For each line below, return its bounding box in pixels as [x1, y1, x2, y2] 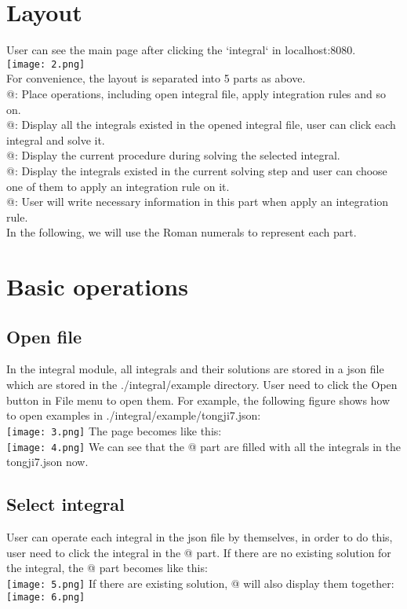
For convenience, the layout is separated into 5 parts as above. [6, 70, 306, 86]
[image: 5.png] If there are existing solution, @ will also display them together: [6, 574, 394, 591]
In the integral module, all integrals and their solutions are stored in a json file [6, 361, 384, 377]
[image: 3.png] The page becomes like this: [6, 422, 222, 438]
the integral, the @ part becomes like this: [6, 559, 208, 576]
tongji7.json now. [6, 453, 89, 470]
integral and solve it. [6, 131, 105, 148]
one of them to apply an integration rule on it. [6, 178, 230, 194]
